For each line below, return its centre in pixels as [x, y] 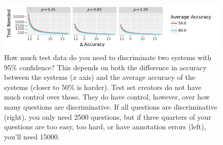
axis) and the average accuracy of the [137, 77]
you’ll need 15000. [32, 136]
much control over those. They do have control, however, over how [107, 97]
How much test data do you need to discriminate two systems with [108, 57]
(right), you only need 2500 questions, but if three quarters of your [108, 116]
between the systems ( [39, 77]
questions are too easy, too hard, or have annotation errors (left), [105, 127]
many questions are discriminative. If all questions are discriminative [111, 107]
